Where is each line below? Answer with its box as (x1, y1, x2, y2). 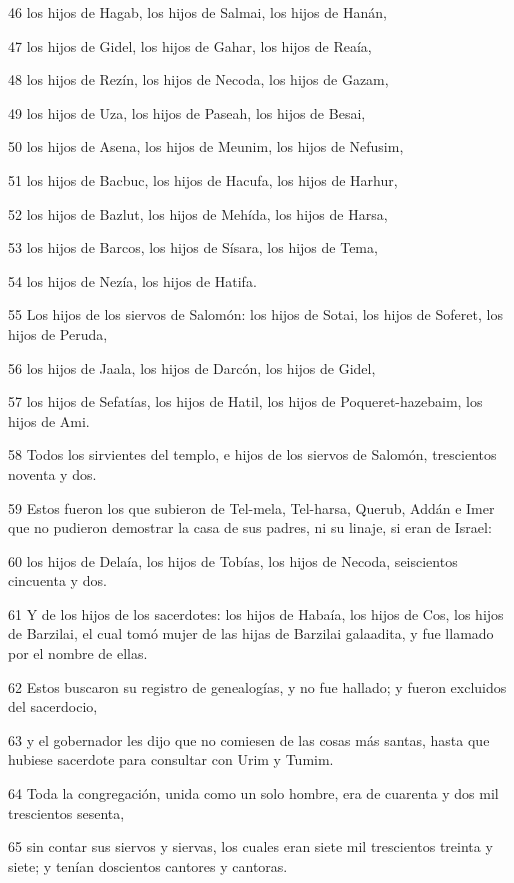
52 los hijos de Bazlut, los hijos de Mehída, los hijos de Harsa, (8, 203, 388, 224)
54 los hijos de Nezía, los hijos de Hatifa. (8, 270, 257, 291)
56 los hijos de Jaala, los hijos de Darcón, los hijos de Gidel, (8, 357, 376, 378)
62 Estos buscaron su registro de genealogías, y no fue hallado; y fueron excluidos (8, 676, 507, 697)
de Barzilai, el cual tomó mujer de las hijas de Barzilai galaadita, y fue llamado (8, 623, 494, 644)
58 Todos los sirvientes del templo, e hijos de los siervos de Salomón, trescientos (8, 444, 497, 465)
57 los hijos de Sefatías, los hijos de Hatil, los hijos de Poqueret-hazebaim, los (8, 391, 483, 412)
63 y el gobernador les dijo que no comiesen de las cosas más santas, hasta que (8, 729, 490, 750)
